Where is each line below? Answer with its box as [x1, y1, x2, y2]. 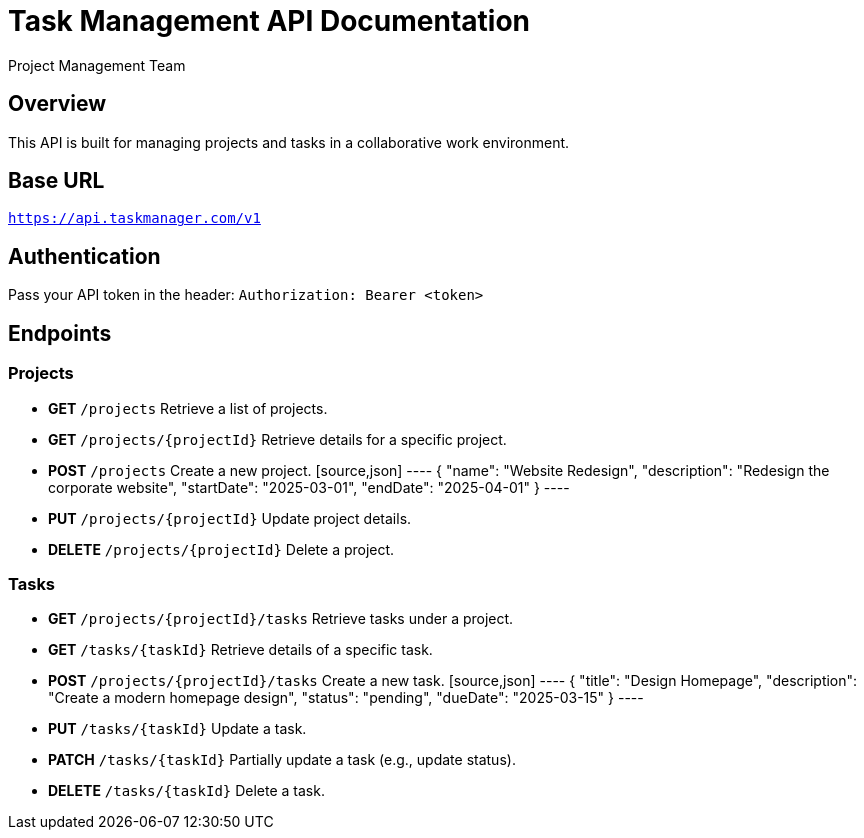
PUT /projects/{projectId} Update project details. [48, 509, 412, 527]
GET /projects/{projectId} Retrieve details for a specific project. [48, 430, 507, 448]
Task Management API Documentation [8, 4, 530, 38]
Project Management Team [8, 56, 186, 74]
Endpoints [8, 320, 112, 346]
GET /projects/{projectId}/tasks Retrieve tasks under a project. [48, 610, 514, 628]
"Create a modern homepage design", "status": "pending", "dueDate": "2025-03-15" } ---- [48, 689, 644, 707]
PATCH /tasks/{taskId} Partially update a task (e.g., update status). [48, 751, 516, 769]
